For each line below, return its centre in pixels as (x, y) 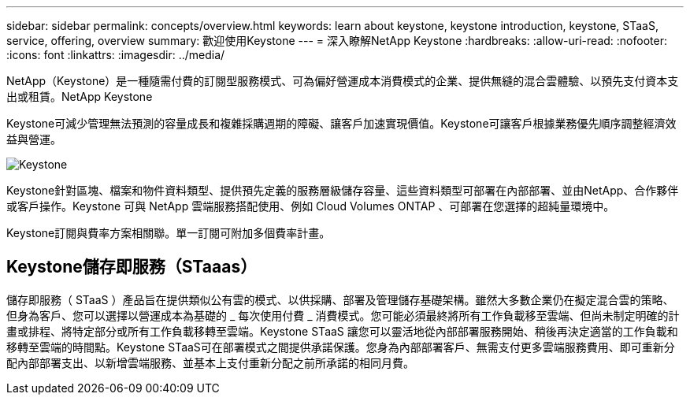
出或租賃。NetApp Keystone (80, 97)
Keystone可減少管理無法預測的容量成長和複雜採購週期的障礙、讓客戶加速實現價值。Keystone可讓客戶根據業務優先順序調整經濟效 (341, 123)
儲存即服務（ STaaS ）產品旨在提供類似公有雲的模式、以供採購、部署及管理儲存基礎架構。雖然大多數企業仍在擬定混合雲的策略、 (340, 299)
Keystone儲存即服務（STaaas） (132, 267)
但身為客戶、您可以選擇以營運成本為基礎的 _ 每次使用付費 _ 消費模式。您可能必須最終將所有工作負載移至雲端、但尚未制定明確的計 (343, 315)
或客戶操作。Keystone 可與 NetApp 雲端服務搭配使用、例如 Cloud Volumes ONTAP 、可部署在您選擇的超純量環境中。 (311, 206)
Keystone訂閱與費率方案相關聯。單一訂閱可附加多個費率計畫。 (169, 233)
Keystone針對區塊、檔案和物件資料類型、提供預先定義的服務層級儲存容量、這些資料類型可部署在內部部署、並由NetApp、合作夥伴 (343, 190)
